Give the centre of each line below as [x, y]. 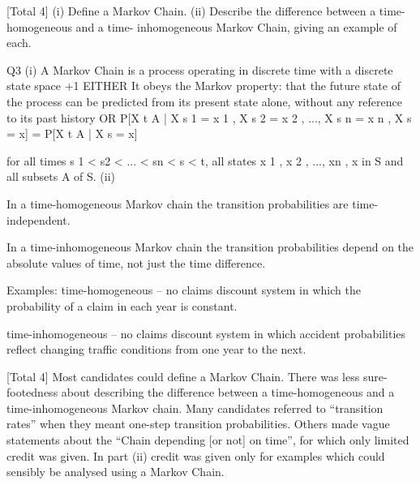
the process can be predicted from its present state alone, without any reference [204, 101]
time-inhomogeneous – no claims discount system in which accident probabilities [206, 333]
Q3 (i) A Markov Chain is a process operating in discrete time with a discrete [200, 69]
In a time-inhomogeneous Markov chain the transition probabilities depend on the [210, 247]
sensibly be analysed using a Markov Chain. [116, 472]
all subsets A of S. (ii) [61, 176]
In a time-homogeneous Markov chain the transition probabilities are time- [193, 203]
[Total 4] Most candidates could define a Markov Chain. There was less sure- [197, 376]
